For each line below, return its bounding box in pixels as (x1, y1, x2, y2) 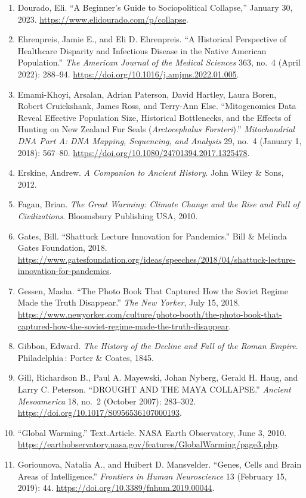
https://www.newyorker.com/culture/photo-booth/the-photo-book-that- (17, 308, 282, 320)
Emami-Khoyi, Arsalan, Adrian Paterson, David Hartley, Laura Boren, (17, 88, 277, 100)
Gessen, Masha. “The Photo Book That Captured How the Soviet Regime (17, 284, 288, 297)
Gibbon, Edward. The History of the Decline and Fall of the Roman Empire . (17, 340, 298, 352)
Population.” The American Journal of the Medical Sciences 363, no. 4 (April (17, 56, 301, 69)
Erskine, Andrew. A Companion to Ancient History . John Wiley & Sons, (17, 166, 284, 179)
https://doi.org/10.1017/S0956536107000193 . (17, 406, 182, 419)
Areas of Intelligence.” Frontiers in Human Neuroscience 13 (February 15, (17, 469, 287, 482)
